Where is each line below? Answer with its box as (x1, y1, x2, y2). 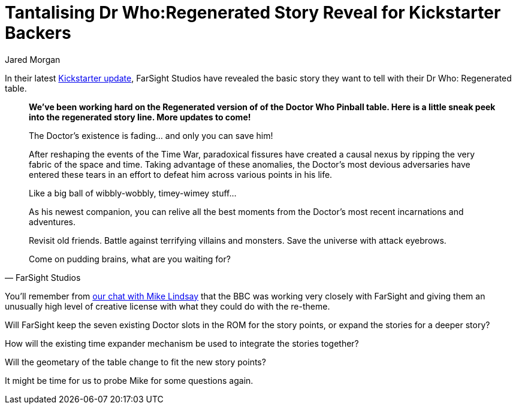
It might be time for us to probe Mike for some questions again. (5, 375, 254, 386)
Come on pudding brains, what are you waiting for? (29, 253, 231, 264)
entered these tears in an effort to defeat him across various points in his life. (29, 169, 333, 180)
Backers (5, 23, 71, 43)
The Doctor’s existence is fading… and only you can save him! (29, 130, 273, 141)
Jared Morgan (5, 54, 61, 65)
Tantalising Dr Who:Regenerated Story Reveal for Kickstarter (5, 2, 501, 23)
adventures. (29, 216, 76, 227)
